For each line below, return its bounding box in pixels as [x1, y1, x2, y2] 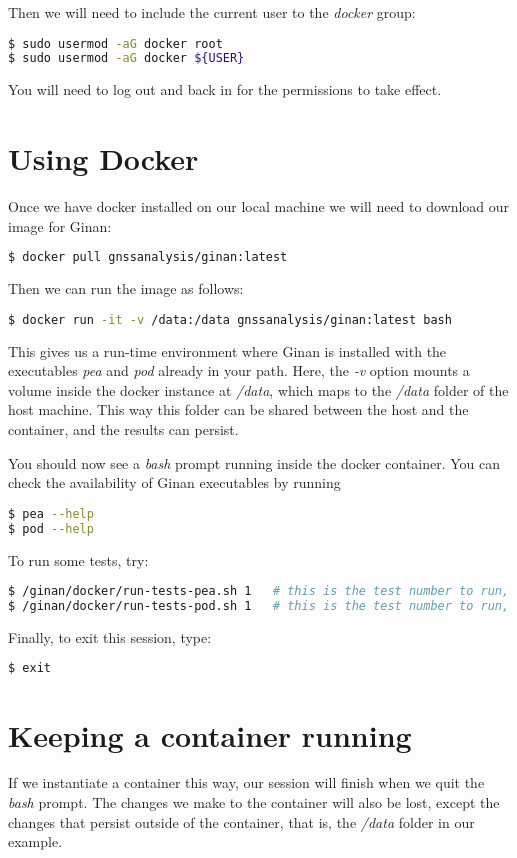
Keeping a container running [8, 714, 412, 755]
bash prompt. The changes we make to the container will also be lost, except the [8, 792, 500, 813]
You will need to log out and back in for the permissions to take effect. [8, 79, 442, 100]
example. [8, 831, 63, 852]
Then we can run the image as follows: [8, 278, 244, 299]
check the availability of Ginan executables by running [8, 472, 341, 493]
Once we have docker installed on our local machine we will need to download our [8, 196, 510, 217]
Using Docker [8, 138, 199, 179]
